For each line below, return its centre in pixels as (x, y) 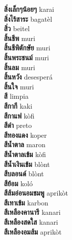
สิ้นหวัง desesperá (28, 77)
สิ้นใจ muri (19, 86)
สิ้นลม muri (20, 67)
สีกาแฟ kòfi (19, 115)
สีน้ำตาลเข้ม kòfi (25, 154)
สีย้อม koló (18, 183)
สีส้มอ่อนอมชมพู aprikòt (36, 193)
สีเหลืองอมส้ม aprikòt (33, 231)
